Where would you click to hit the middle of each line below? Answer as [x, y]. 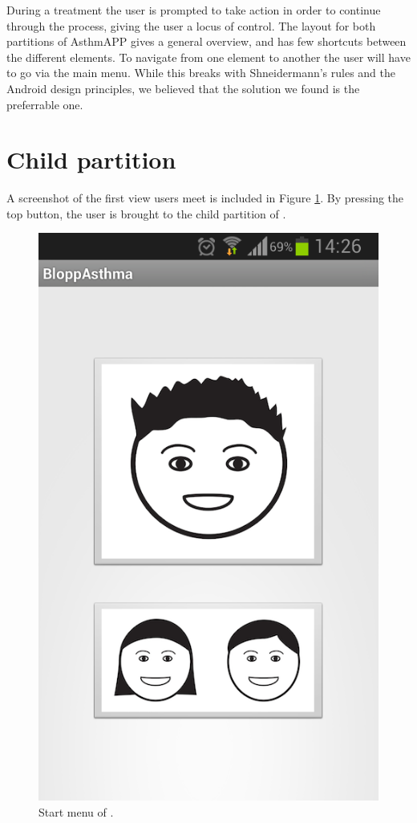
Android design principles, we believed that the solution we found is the [183, 88]
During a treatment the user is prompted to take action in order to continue [194, 10]
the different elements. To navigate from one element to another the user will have [208, 57]
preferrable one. [45, 104]
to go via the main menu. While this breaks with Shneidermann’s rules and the [201, 73]
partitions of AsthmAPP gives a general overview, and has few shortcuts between [206, 41]
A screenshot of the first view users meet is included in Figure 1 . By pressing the [205, 198]
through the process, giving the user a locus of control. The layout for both [191, 25]
